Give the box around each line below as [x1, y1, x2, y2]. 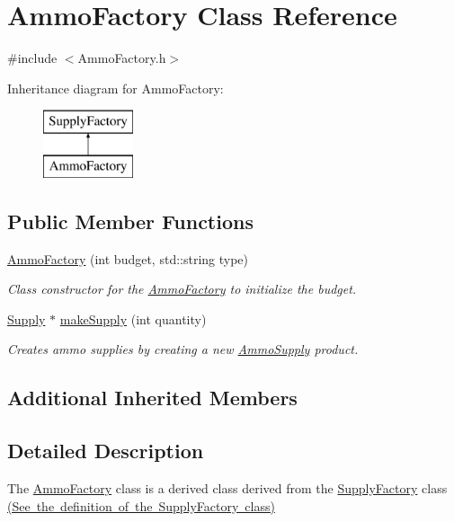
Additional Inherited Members [7, 384, 298, 411]
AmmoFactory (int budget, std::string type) [7, 249, 249, 268]
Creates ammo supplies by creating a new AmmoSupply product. [7, 340, 359, 358]
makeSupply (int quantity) [59, 309, 207, 328]
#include [7, 49, 58, 67]
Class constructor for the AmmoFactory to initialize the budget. [7, 279, 357, 298]
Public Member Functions [7, 207, 254, 234]
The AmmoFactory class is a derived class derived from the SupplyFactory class [7, 479, 448, 498]
